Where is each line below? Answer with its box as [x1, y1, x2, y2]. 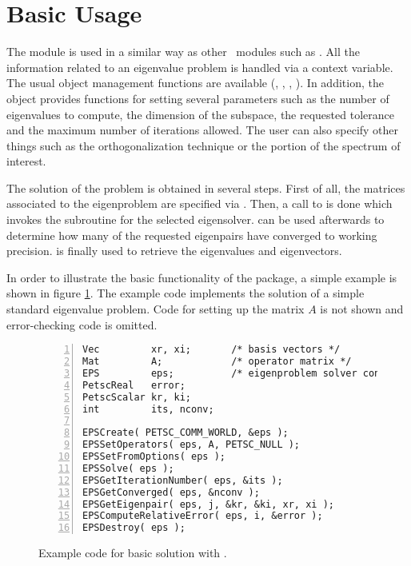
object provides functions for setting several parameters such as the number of [6, 90, 389, 106]
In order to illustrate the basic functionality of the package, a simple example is [6, 269, 397, 285]
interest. [6, 153, 46, 169]
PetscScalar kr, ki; [82, 391, 192, 403]
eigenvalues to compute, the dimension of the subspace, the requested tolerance [6, 106, 394, 122]
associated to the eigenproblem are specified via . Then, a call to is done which [6, 195, 393, 212]
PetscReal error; [82, 379, 186, 391]
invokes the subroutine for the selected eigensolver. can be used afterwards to [6, 211, 385, 228]
